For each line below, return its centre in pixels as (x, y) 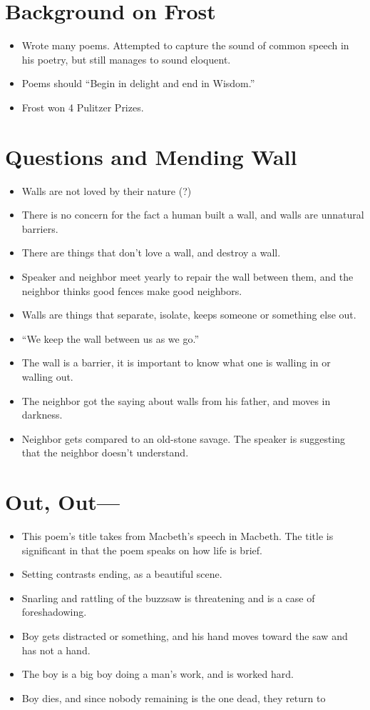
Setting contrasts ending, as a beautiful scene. (122, 574)
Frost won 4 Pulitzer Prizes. (83, 107)
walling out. (47, 376)
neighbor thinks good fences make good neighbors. (132, 290)
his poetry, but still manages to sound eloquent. (126, 59)
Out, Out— (63, 502)
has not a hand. (56, 650)
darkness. (42, 415)
